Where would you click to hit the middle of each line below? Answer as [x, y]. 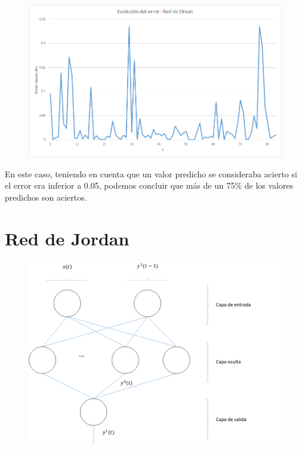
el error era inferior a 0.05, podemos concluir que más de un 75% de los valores [149, 185]
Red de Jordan [67, 238]
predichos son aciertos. [46, 197]
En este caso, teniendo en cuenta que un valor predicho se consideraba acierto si [151, 173]
